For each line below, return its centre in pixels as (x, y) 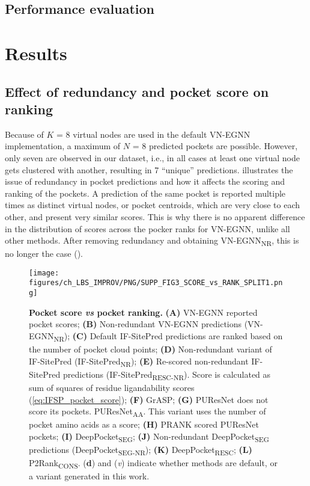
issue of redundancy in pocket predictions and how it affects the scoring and (145, 181)
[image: (44, 273)
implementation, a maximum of (63, 146)
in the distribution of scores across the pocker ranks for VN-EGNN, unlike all (147, 228)
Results (36, 53)
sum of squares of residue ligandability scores (112, 387)
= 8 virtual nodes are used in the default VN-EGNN (153, 134)
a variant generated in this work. (89, 476)
